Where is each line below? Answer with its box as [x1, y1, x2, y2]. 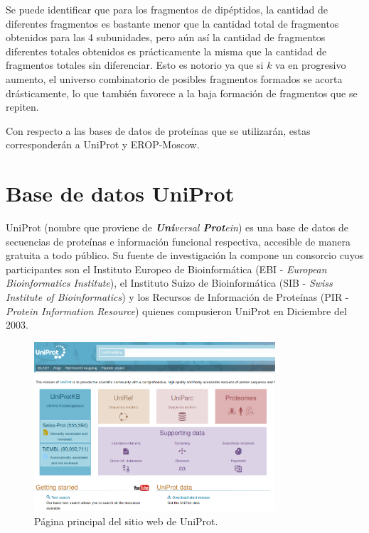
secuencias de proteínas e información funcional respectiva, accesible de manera [6, 233, 351, 248]
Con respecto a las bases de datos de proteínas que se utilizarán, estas [6, 123, 311, 138]
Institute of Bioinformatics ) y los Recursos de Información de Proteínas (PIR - [6, 290, 349, 304]
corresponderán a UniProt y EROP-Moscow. [6, 137, 200, 152]
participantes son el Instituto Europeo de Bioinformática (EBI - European [6, 261, 327, 276]
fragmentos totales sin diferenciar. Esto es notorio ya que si [6, 57, 264, 72]
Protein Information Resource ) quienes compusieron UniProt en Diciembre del [6, 303, 347, 318]
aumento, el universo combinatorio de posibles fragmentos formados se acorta [6, 71, 343, 86]
